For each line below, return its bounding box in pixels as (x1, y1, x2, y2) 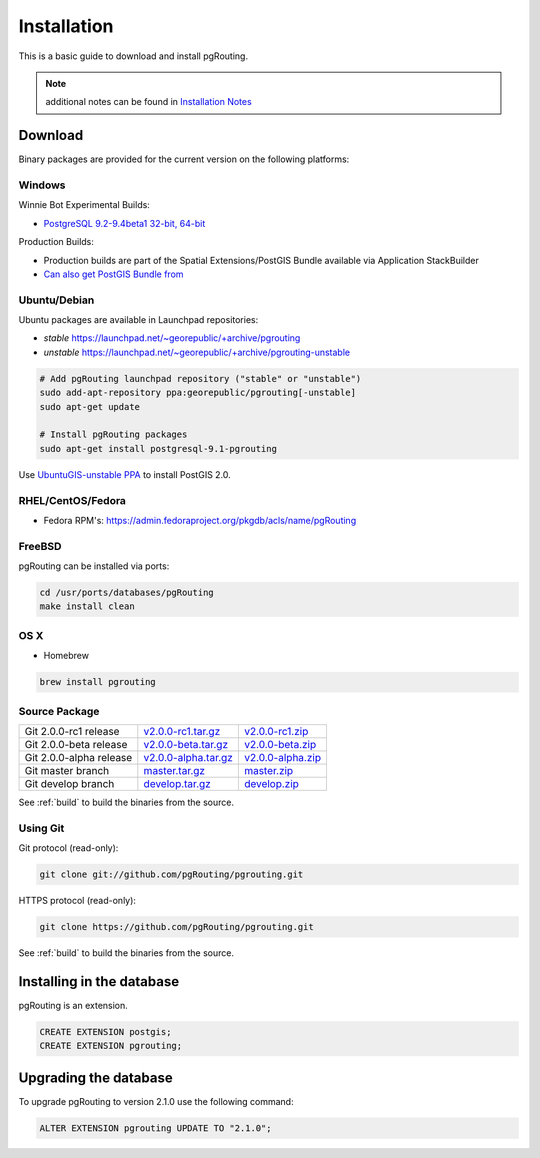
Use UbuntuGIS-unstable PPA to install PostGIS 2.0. (18, 468, 232, 480)
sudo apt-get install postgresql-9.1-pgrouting (39, 443, 277, 454)
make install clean (39, 601, 135, 612)
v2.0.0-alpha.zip (243, 750, 322, 764)
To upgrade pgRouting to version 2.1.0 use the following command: (18, 1095, 294, 1107)
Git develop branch (24, 776, 115, 790)
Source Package (18, 704, 100, 718)
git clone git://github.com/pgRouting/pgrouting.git (39, 869, 304, 880)
